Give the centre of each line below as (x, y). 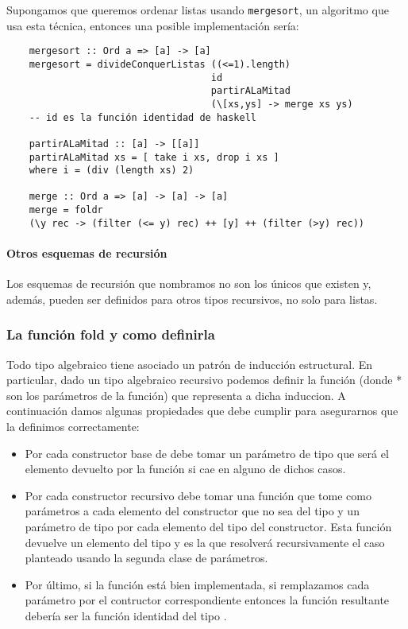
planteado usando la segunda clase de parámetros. (146, 558)
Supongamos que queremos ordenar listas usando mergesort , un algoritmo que (198, 10)
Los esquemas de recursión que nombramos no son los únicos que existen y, (189, 283)
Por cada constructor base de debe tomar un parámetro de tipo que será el (207, 453)
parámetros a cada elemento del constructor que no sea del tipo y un (192, 511)
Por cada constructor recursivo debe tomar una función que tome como (198, 495)
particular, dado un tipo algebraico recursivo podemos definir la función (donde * (204, 380)
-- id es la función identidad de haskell (142, 117)
